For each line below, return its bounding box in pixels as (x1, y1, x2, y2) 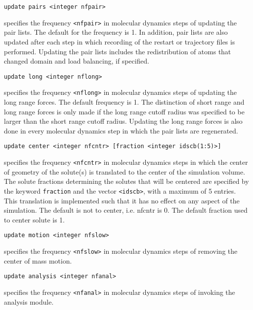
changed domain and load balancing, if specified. (4, 56, 149, 66)
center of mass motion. (4, 255, 72, 266)
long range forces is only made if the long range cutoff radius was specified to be (4, 106, 245, 116)
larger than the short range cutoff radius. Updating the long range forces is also (4, 116, 243, 126)
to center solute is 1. (4, 214, 65, 224)
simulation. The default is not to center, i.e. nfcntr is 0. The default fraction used (4, 205, 248, 215)
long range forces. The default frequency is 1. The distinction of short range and (4, 97, 245, 107)
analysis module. (4, 296, 54, 307)
